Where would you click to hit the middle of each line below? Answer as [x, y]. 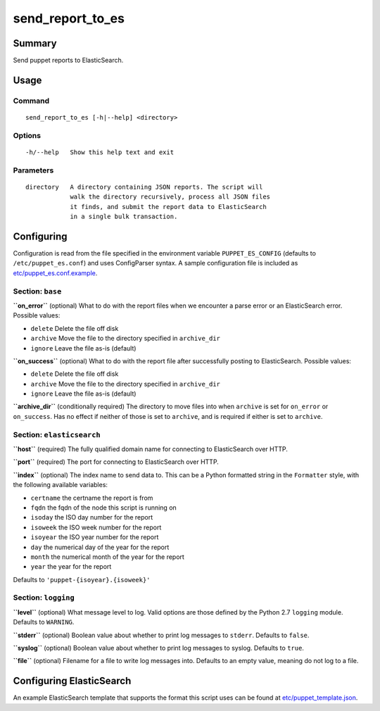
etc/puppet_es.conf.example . [55, 273]
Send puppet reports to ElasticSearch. [68, 61]
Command [31, 101]
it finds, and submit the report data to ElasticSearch [168, 207]
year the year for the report [71, 567]
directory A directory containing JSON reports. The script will [144, 187]
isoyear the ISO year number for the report [95, 537]
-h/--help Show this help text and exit [100, 152]
